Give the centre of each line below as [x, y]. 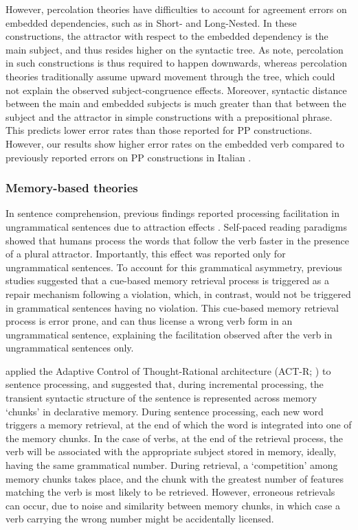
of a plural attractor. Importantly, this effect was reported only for [146, 254]
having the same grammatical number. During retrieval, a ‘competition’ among [172, 465]
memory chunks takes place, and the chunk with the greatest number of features [175, 478]
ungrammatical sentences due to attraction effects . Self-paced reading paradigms [177, 226]
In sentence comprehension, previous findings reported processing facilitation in [173, 213]
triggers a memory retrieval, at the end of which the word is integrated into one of [179, 425]
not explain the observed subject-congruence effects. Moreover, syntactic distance [176, 90]
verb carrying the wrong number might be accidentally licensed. [140, 519]
